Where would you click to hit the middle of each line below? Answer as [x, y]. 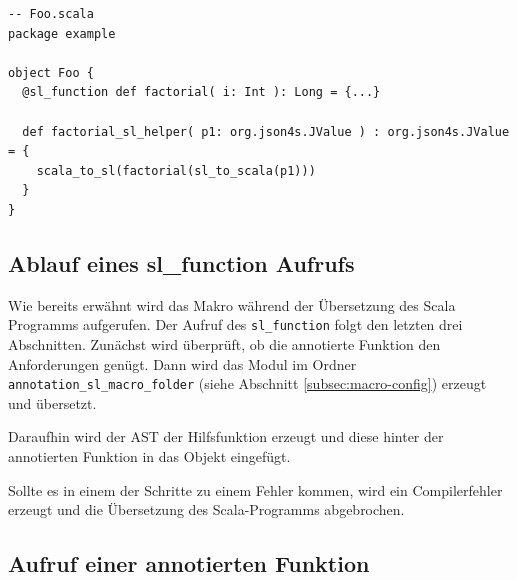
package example [62, 33]
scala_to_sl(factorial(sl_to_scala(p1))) [176, 170]
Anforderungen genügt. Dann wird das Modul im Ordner [182, 363]
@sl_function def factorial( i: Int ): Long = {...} [201, 92]
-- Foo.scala [51, 14]
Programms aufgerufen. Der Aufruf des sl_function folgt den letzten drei [235, 324]
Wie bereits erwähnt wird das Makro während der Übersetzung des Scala [232, 304]
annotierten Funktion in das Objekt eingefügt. [149, 456]
